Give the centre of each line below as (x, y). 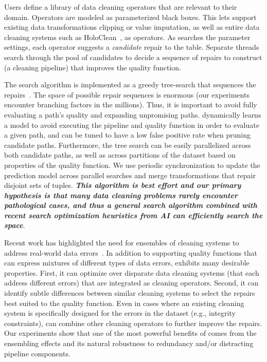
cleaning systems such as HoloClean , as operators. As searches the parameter (127, 37)
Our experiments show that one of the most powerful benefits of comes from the (130, 333)
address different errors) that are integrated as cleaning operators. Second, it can (131, 283)
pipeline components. (37, 353)
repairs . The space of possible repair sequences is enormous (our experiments (127, 94)
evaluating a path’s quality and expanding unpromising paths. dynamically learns (133, 114)
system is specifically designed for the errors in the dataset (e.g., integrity (120, 313)
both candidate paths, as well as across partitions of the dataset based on (120, 155)
